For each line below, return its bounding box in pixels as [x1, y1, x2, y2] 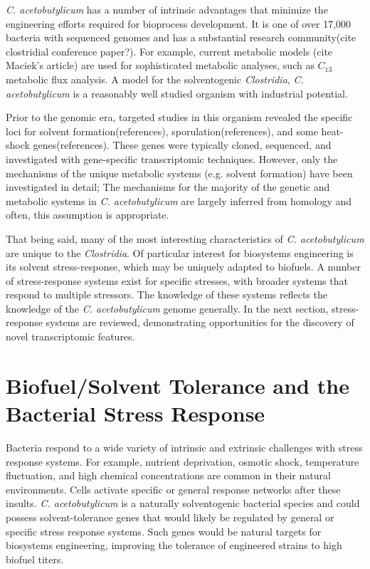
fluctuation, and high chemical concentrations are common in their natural [6, 468, 331, 483]
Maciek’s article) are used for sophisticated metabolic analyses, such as [6, 58, 314, 73]
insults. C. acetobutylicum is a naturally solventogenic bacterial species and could [6, 496, 360, 511]
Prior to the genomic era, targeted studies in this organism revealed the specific [6, 110, 353, 125]
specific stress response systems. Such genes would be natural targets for [6, 523, 322, 538]
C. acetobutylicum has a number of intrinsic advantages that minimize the [6, 2, 328, 16]
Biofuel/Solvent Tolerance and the [6, 370, 349, 400]
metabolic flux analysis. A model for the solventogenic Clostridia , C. [6, 71, 304, 86]
